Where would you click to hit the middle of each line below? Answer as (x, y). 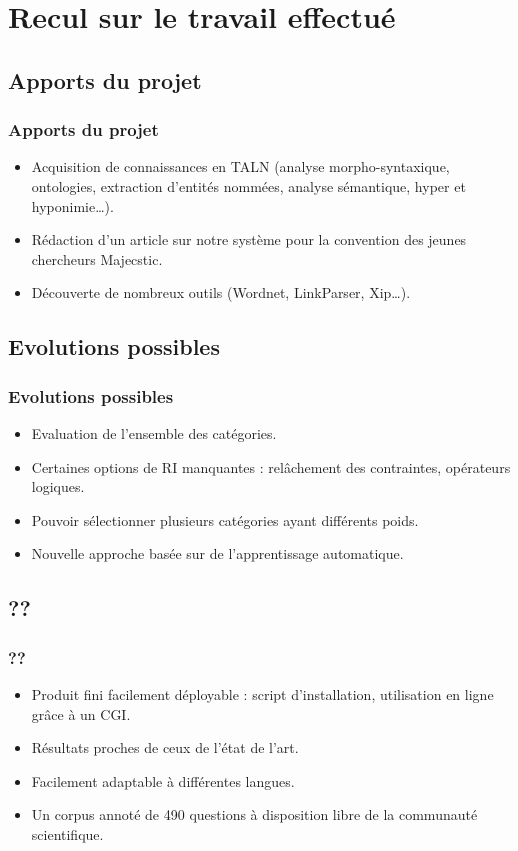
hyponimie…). (72, 205)
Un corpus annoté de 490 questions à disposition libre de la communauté (254, 814)
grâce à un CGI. (81, 713)
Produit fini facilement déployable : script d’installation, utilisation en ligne (262, 693)
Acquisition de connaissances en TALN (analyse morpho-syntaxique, (240, 166)
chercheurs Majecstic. (97, 258)
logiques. (58, 486)
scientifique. (67, 833)
